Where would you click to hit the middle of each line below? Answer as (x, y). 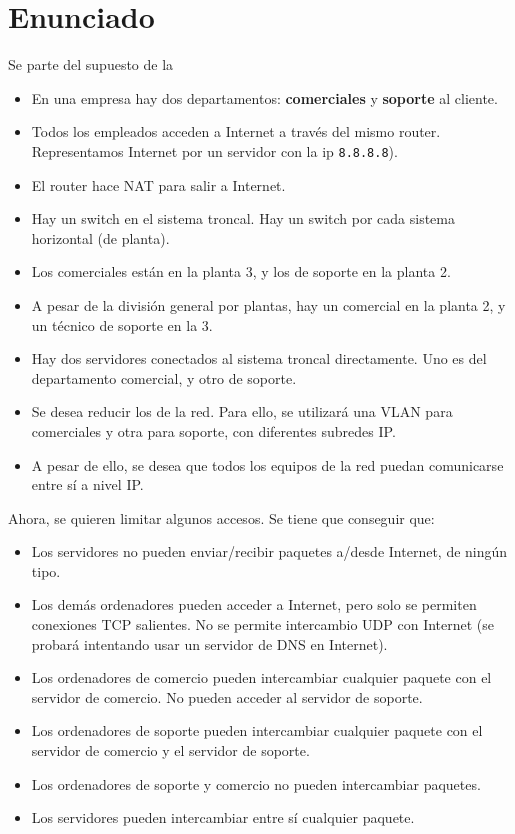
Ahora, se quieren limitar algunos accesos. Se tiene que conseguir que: (221, 517)
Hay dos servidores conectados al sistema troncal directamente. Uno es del (259, 358)
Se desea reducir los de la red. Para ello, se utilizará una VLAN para (242, 411)
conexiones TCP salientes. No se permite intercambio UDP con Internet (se (263, 624)
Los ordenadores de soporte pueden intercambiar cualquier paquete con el (257, 730)
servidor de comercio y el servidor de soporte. (170, 750)
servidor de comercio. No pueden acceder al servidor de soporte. (227, 696)
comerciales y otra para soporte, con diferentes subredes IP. (213, 430)
